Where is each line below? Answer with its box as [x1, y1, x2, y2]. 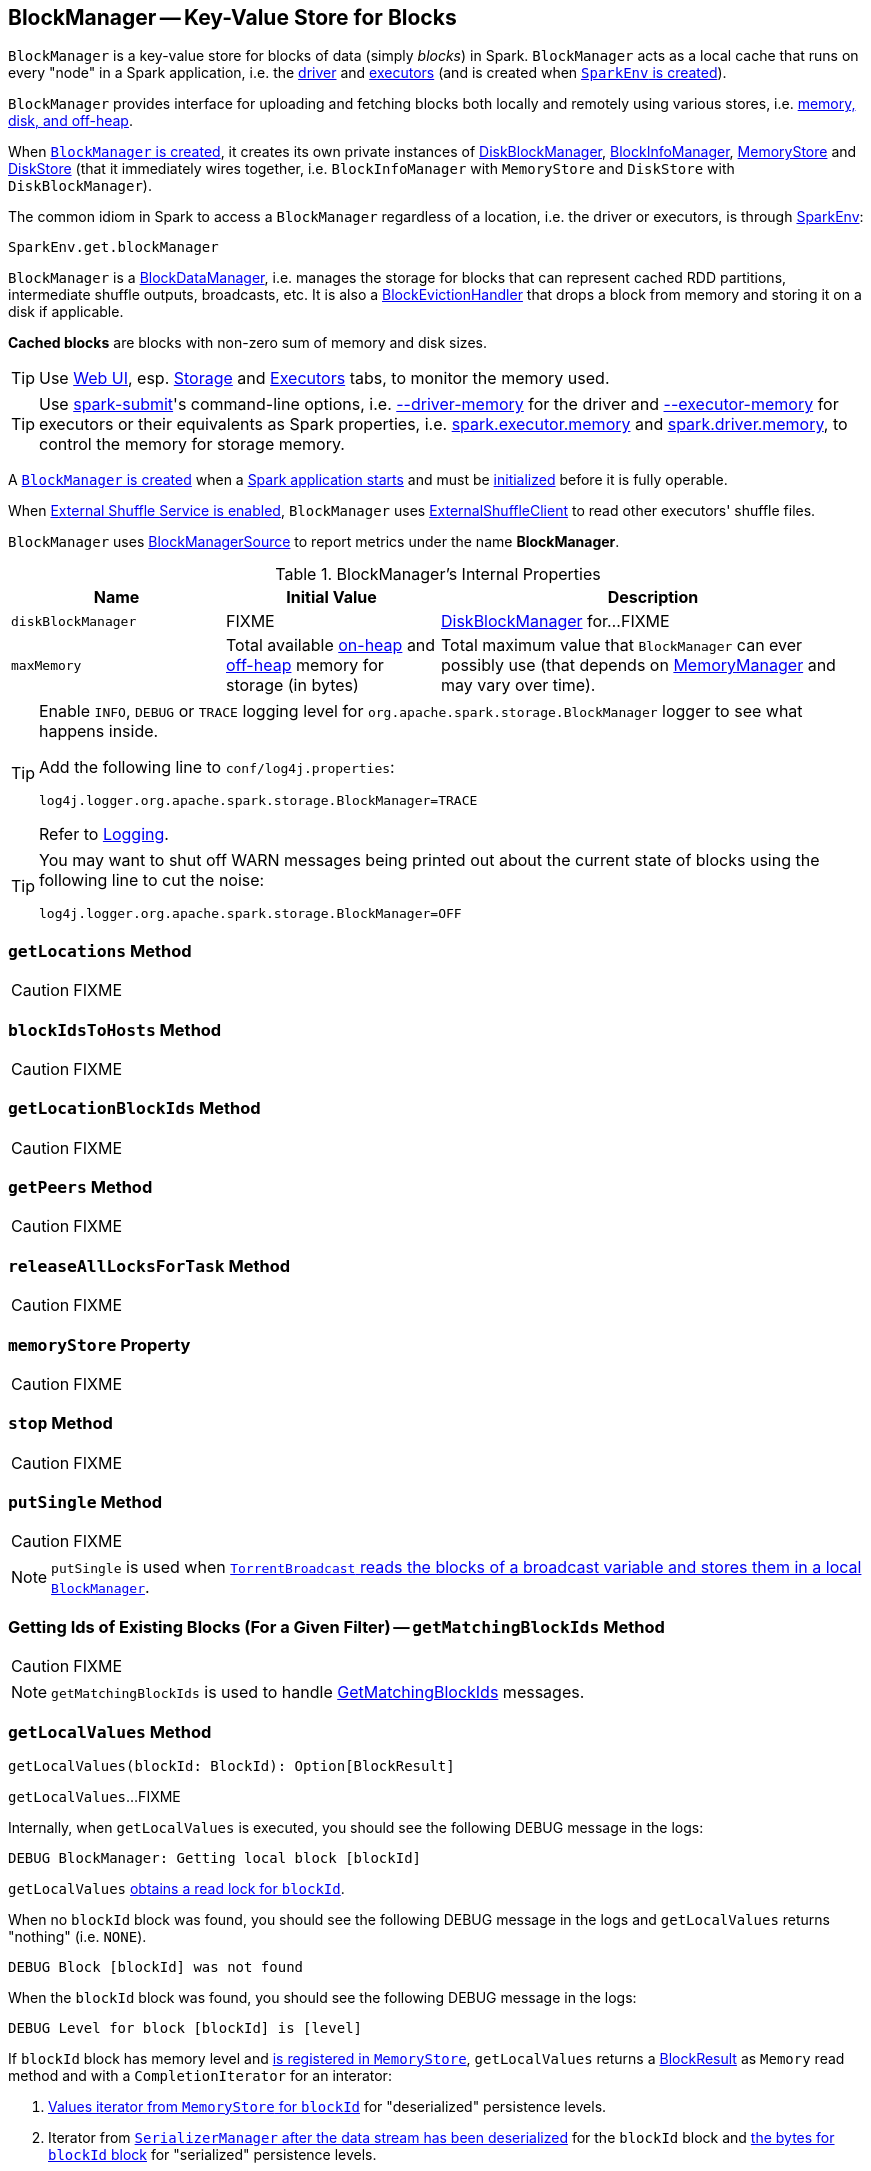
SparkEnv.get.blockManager [8, 239, 219, 256]
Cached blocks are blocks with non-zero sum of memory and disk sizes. [8, 334, 487, 352]
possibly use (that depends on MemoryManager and [441, 655, 836, 676]
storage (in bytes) [226, 675, 359, 696]
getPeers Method [8, 1177, 153, 1198]
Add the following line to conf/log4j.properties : [39, 757, 395, 778]
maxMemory [11, 657, 82, 673]
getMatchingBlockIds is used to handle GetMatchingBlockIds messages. [51, 1682, 585, 1703]
